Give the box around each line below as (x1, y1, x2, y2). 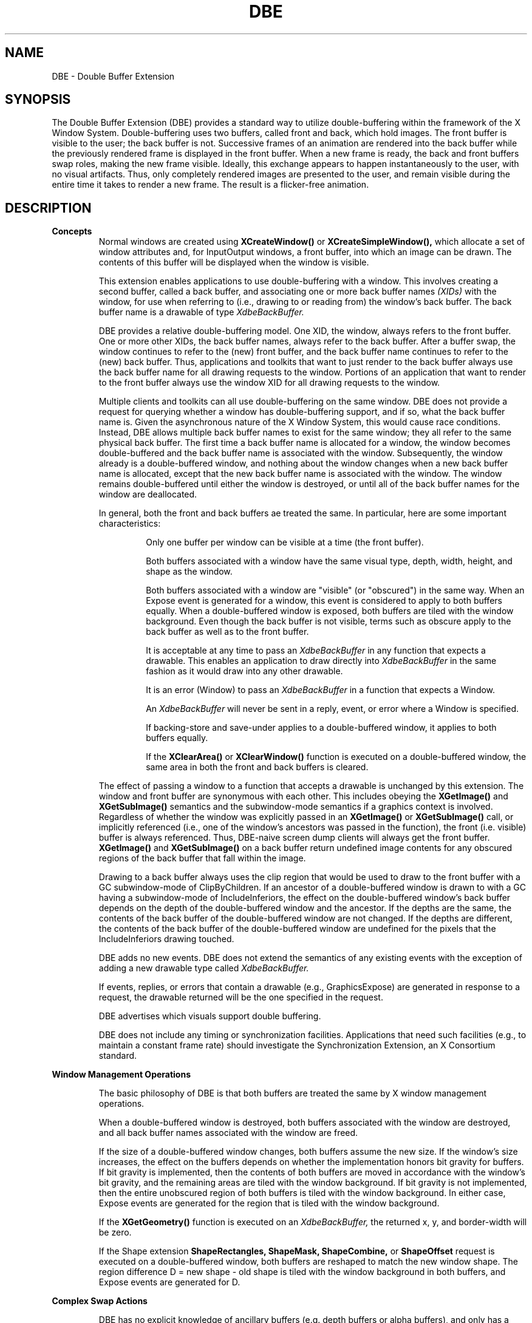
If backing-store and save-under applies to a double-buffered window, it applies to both (146, 722, 497, 733)
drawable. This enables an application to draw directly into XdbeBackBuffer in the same (146, 655, 497, 666)
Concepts (52, 226, 92, 237)
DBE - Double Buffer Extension (52, 70, 175, 81)
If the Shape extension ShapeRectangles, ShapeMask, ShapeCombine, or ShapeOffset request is (98, 1246, 495, 1257)
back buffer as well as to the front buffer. (146, 626, 309, 637)
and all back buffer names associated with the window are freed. (98, 1127, 358, 1138)
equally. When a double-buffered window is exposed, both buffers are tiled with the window (146, 606, 514, 617)
